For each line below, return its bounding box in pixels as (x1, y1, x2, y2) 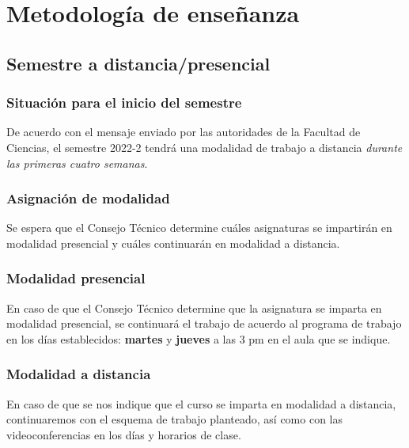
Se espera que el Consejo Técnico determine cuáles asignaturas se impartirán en (6, 219, 392, 236)
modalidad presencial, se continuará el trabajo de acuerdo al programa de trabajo (6, 315, 402, 332)
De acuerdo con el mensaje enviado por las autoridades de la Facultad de (6, 123, 361, 140)
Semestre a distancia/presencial (6, 51, 271, 75)
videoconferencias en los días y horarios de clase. (6, 426, 241, 442)
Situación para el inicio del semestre (6, 93, 242, 112)
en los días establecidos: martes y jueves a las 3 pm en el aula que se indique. (6, 330, 391, 347)
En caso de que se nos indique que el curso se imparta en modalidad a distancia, (6, 395, 396, 412)
